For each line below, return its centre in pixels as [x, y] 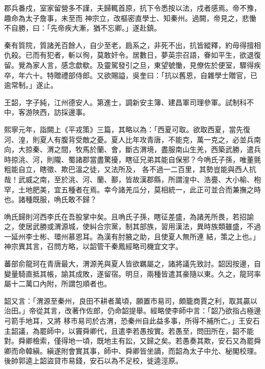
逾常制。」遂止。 [31, 85]
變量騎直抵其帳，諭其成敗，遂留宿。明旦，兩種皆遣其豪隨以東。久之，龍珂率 [132, 273]
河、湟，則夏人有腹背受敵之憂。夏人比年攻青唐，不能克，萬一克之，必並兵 [129, 139]
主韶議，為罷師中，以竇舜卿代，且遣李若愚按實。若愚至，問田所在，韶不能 [129, 330]
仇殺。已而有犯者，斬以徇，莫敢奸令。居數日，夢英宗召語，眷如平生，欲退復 [132, 55]
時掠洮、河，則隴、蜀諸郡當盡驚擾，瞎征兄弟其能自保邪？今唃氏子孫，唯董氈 [132, 159]
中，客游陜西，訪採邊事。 [47, 112]
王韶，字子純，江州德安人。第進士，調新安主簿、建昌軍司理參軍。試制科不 [129, 102]
